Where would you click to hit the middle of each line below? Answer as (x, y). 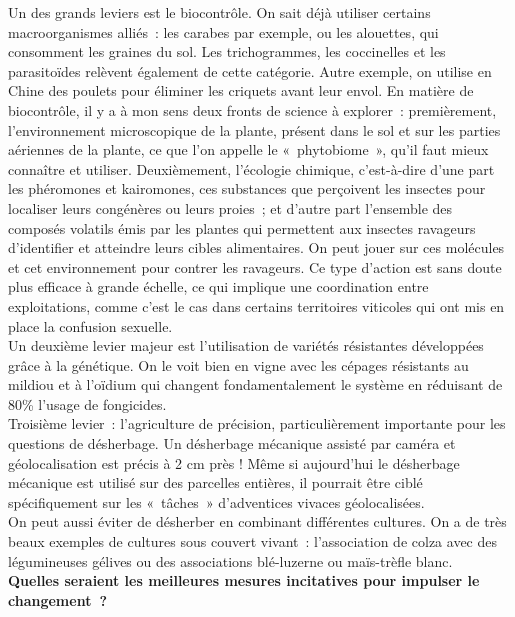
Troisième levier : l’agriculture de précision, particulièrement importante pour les (257, 423)
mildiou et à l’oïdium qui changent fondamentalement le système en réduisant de (255, 384)
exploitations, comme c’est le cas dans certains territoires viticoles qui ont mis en (256, 305)
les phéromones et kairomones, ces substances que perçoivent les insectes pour (247, 188)
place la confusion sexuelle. (90, 325)
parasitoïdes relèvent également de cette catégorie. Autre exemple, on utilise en (250, 70)
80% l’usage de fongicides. (87, 403)
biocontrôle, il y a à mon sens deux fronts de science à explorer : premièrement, (252, 109)
